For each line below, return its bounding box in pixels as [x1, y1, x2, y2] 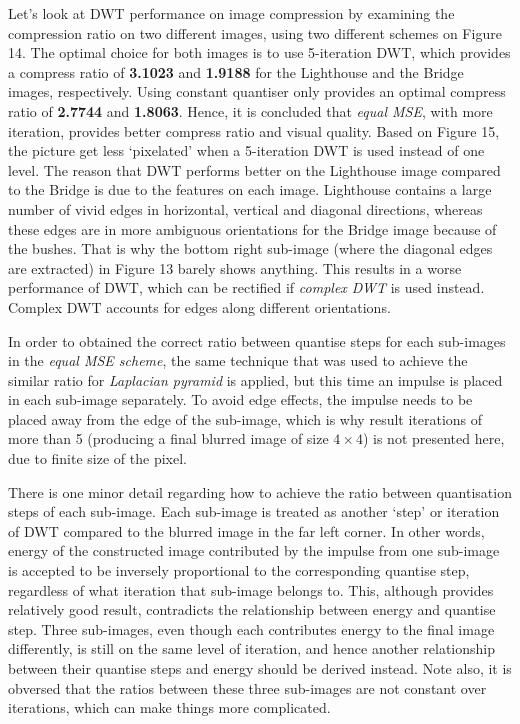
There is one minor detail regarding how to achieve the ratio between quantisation [8, 481, 512, 502]
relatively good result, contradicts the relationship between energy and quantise [8, 599, 496, 620]
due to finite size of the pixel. [8, 448, 187, 469]
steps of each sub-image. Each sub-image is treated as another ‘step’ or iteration [8, 501, 500, 522]
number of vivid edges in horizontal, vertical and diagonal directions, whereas [8, 198, 483, 219]
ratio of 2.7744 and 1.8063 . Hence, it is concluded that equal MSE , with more [8, 100, 493, 121]
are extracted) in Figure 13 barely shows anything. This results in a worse [8, 257, 462, 278]
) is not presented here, [362, 428, 505, 449]
